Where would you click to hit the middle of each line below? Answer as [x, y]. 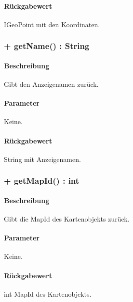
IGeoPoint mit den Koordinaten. [52, 24]
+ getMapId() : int [42, 181]
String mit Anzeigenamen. [42, 159]
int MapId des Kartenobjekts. [48, 294]
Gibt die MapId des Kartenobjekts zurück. [67, 219]
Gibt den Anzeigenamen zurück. [51, 84]
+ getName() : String [47, 46]
